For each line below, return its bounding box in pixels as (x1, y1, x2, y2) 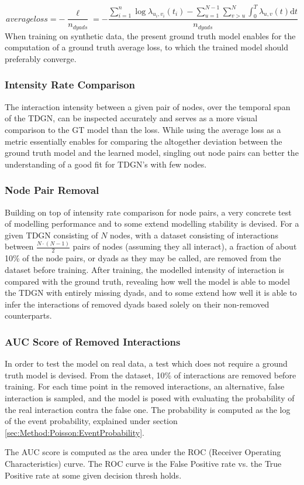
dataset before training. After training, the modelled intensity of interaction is (5, 264, 285, 276)
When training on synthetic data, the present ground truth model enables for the (5, 29, 296, 42)
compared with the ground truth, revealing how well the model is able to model (5, 275, 290, 287)
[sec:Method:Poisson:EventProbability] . (5, 426, 144, 438)
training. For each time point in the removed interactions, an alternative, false (5, 380, 285, 392)
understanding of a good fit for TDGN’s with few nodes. (5, 158, 207, 170)
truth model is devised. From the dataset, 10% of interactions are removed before (5, 368, 296, 381)
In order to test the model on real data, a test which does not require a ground (5, 357, 288, 370)
